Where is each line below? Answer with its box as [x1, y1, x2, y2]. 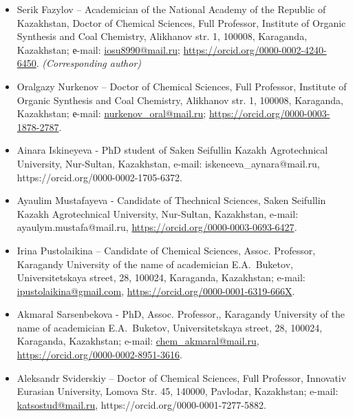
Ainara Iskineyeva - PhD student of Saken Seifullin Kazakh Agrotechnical [17, 143, 328, 157]
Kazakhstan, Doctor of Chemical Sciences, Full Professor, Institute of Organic [17, 15, 346, 30]
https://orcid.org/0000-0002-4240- [183, 42, 327, 57]
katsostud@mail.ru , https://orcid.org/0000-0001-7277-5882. [17, 397, 266, 411]
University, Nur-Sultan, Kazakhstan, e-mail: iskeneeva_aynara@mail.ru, [17, 156, 320, 170]
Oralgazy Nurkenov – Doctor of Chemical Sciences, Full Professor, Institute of [17, 79, 347, 93]
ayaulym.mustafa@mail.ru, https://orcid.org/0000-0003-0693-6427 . [17, 220, 297, 234]
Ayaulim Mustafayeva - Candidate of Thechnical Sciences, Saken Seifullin [17, 193, 326, 207]
